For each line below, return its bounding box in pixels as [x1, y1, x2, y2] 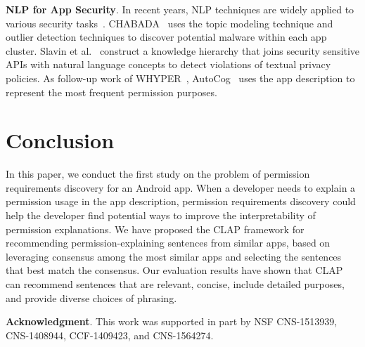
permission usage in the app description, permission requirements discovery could [6, 194, 356, 209]
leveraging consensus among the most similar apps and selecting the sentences [6, 249, 342, 263]
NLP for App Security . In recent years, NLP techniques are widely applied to [6, 2, 354, 16]
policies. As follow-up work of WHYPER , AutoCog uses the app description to [6, 70, 355, 85]
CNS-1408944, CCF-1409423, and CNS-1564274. [6, 327, 214, 342]
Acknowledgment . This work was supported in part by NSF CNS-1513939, [6, 314, 338, 329]
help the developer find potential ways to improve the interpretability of [6, 208, 316, 223]
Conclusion [6, 126, 115, 155]
